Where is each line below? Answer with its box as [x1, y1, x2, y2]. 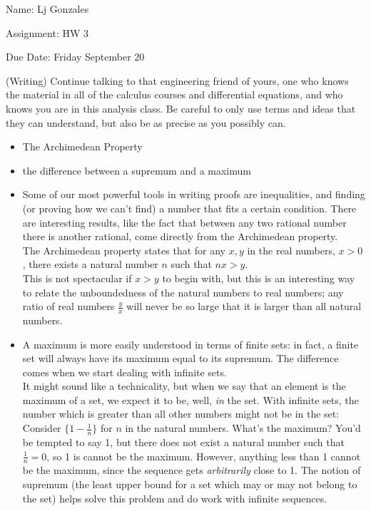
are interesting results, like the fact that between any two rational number [22, 215, 347, 229]
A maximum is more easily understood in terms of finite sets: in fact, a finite [22, 336, 359, 351]
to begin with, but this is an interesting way [162, 270, 355, 285]
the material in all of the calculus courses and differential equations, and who [6, 87, 343, 102]
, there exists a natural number [22, 257, 158, 272]
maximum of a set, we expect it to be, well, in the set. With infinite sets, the [22, 392, 359, 407]
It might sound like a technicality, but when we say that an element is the [22, 378, 346, 393]
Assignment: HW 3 [6, 25, 89, 40]
